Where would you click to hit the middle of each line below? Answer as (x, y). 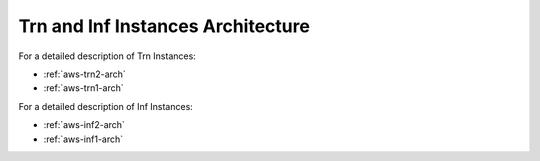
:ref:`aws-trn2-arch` (85, 74)
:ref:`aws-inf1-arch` (83, 139)
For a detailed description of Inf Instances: (106, 106)
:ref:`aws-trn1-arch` (83, 88)
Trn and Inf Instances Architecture (164, 26)
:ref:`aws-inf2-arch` (84, 125)
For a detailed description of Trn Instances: (107, 56)
